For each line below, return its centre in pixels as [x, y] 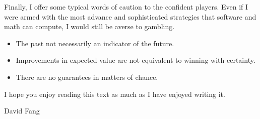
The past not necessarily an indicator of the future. [95, 43]
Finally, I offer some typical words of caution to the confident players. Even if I [126, 7]
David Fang [22, 111]
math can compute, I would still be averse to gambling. [89, 26]
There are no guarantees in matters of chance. [87, 77]
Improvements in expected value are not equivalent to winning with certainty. [136, 60]
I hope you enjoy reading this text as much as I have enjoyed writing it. [115, 94]
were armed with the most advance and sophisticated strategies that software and [130, 16]
